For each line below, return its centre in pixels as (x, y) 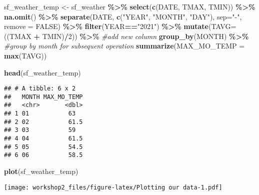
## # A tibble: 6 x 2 (40, 89)
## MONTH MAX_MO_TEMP (43, 97)
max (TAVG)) (25, 55)
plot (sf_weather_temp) (41, 171)
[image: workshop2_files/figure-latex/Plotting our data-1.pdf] (113, 187)
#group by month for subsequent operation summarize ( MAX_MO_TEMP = (124, 46)
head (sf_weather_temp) (42, 72)
